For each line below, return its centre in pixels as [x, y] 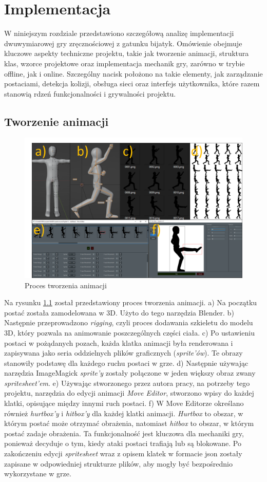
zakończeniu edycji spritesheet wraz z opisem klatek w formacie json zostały [123, 453]
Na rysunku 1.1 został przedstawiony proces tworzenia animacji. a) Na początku [131, 302]
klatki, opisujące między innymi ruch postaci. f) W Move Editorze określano [124, 403]
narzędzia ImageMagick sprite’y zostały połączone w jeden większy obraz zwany [130, 373]
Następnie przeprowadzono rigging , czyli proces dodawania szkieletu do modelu [129, 322]
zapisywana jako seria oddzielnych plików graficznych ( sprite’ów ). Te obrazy [123, 353]
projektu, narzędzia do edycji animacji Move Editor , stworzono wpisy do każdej [129, 393]
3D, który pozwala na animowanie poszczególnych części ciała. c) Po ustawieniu [129, 332]
